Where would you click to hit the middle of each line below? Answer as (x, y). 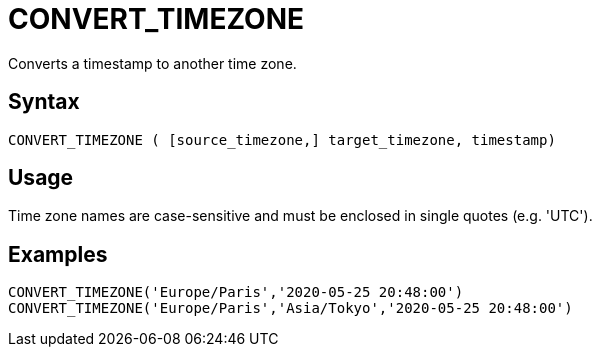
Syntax (44, 102)
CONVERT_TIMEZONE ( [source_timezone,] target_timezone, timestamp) (282, 139)
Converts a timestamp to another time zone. (152, 63)
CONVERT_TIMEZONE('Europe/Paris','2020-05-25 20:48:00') (236, 292)
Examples (58, 254)
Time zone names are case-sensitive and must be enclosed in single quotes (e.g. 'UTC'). (300, 216)
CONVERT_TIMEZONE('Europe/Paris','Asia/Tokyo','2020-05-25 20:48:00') (290, 308)
